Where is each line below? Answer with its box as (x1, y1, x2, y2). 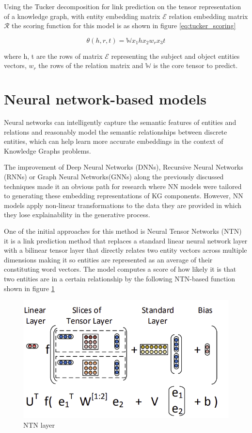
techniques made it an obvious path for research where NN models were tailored (4, 181, 242, 191)
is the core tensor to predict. (153, 60, 238, 70)
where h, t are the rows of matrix (4, 51, 103, 61)
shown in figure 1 (4, 283, 55, 293)
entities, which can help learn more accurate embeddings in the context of (4, 136, 223, 146)
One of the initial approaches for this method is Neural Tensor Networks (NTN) (4, 226, 242, 236)
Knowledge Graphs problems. (4, 145, 91, 156)
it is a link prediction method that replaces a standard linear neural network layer (4, 235, 248, 245)
